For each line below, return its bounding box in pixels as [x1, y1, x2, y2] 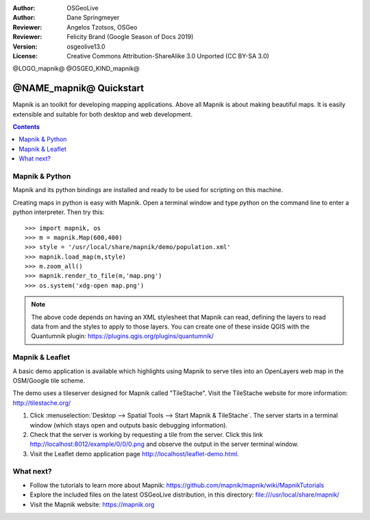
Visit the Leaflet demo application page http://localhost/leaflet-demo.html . [29, 449, 239, 458]
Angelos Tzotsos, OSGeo [66, 23, 138, 31]
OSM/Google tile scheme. [12, 376, 86, 384]
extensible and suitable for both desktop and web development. [12, 110, 193, 118]
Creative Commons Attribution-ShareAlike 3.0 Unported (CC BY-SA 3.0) [66, 51, 270, 60]
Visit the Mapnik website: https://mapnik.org [29, 500, 155, 508]
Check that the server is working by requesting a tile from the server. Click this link [29, 430, 263, 438]
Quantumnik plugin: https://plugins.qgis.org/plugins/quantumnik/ [31, 332, 214, 340]
